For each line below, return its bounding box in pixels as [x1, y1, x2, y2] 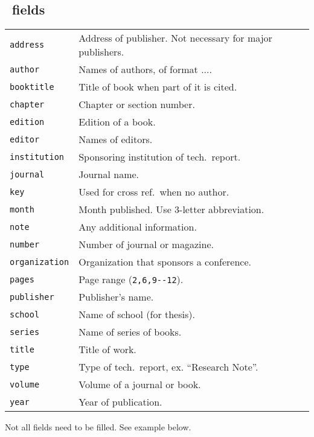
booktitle [10, 81, 54, 92]
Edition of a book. [78, 115, 156, 129]
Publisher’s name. [78, 290, 154, 304]
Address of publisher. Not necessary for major [78, 31, 272, 45]
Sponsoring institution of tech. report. [78, 150, 241, 164]
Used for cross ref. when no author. [78, 185, 229, 199]
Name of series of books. [78, 325, 182, 339]
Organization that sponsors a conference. [78, 255, 251, 269]
